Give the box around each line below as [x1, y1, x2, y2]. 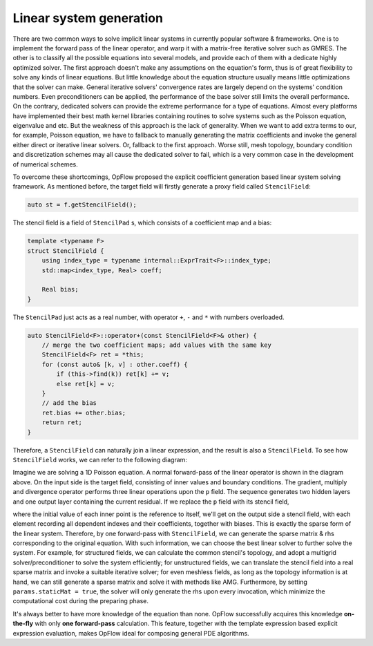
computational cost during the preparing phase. [12, 597, 149, 605]
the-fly [12, 619, 34, 628]
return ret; [41, 419, 83, 426]
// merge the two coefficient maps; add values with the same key [41, 341, 272, 349]
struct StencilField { [27, 247, 104, 255]
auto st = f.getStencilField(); [27, 201, 137, 209]
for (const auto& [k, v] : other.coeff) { [41, 360, 188, 368]
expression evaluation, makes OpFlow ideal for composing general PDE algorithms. [12, 629, 249, 637]
